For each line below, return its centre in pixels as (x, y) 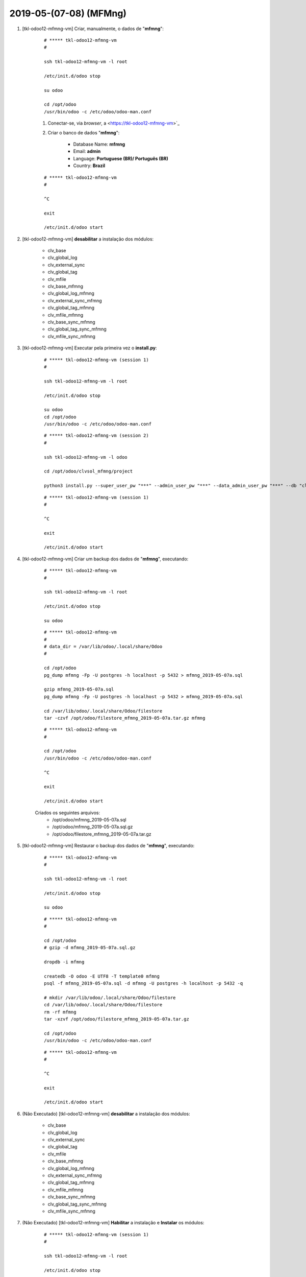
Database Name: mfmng (99, 144)
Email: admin (87, 151)
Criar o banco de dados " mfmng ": (84, 132)
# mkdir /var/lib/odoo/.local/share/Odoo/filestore (110, 998)
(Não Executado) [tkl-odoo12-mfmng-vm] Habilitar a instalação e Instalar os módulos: (113, 1223)
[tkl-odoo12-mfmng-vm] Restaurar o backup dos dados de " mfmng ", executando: (108, 846)
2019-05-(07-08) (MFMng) (68, 13)
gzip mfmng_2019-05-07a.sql (79, 689)
